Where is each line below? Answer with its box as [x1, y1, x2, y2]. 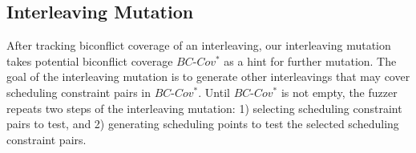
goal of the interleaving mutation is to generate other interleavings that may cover [6, 68, 410, 85]
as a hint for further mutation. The [224, 52, 397, 69]
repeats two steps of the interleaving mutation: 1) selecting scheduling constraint [6, 99, 402, 116]
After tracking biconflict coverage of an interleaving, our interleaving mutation [6, 37, 391, 54]
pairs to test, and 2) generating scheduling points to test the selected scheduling [6, 115, 399, 132]
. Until [198, 83, 230, 100]
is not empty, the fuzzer [281, 83, 398, 100]
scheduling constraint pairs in [6, 83, 151, 100]
